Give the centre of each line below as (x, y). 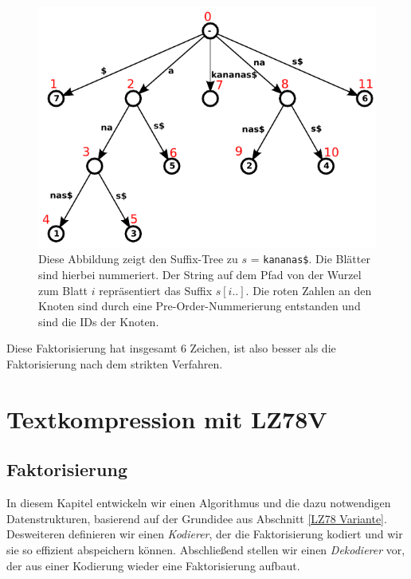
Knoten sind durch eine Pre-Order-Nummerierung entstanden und (200, 306)
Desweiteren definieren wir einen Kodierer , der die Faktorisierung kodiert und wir (205, 534)
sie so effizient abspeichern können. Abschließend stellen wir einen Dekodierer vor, (206, 549)
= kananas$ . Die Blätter (310, 259)
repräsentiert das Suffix (156, 290)
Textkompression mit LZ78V (167, 418)
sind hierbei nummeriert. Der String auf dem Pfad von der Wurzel (200, 274)
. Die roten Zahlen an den (309, 290)
